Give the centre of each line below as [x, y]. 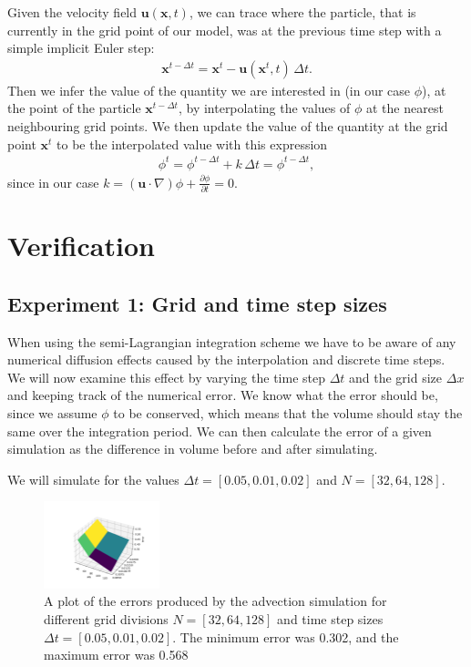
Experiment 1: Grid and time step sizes [197, 303]
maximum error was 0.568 [116, 655]
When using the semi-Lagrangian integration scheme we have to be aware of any [232, 341]
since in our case [53, 182]
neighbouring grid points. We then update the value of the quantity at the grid [228, 126]
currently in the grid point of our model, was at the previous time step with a [225, 30]
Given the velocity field [72, 12]
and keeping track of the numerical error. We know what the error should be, [223, 395]
